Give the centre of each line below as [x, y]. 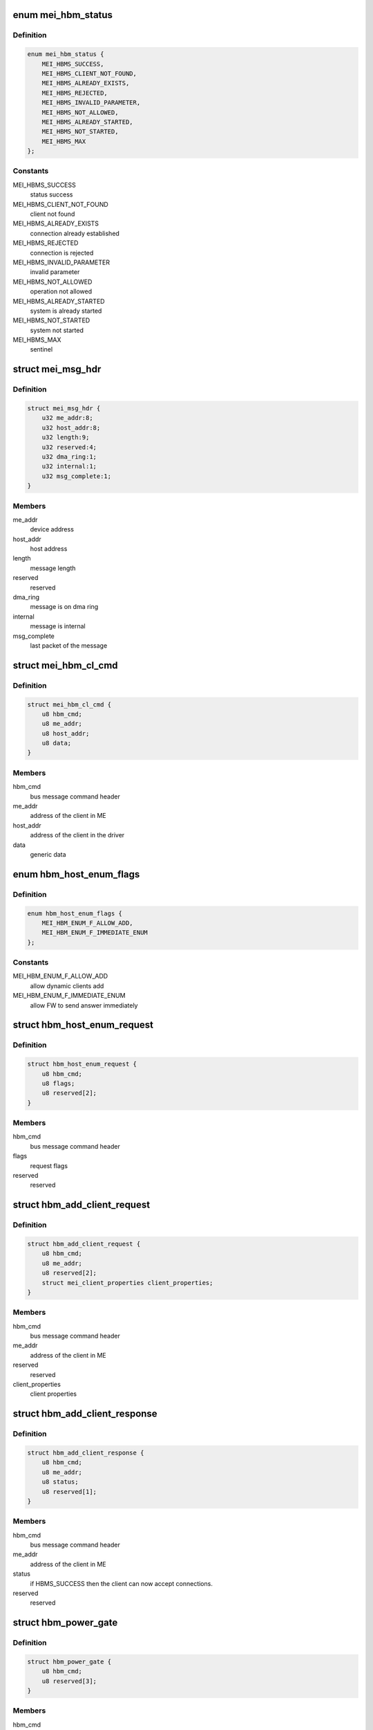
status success [51, 194]
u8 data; [57, 743]
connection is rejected [62, 253]
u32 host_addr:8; [71, 428]
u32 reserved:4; [69, 447]
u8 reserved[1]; [69, 1492]
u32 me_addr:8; [67, 418]
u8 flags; [58, 1083]
